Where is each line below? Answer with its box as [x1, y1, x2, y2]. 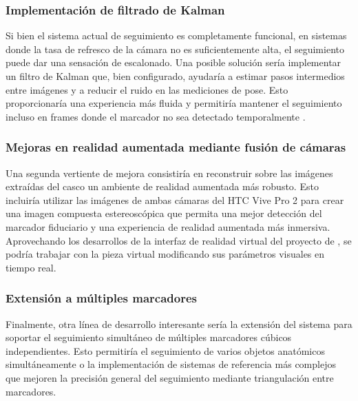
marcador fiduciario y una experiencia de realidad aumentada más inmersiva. [6, 219, 330, 234]
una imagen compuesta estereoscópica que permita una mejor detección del [6, 206, 322, 220]
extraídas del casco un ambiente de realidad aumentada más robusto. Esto [6, 179, 319, 194]
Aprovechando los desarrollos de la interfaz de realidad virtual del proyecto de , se [6, 233, 352, 247]
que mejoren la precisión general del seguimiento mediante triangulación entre [6, 370, 334, 384]
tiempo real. [6, 260, 56, 274]
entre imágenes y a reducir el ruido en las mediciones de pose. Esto [6, 82, 288, 96]
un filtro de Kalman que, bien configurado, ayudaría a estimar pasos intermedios [6, 69, 345, 83]
